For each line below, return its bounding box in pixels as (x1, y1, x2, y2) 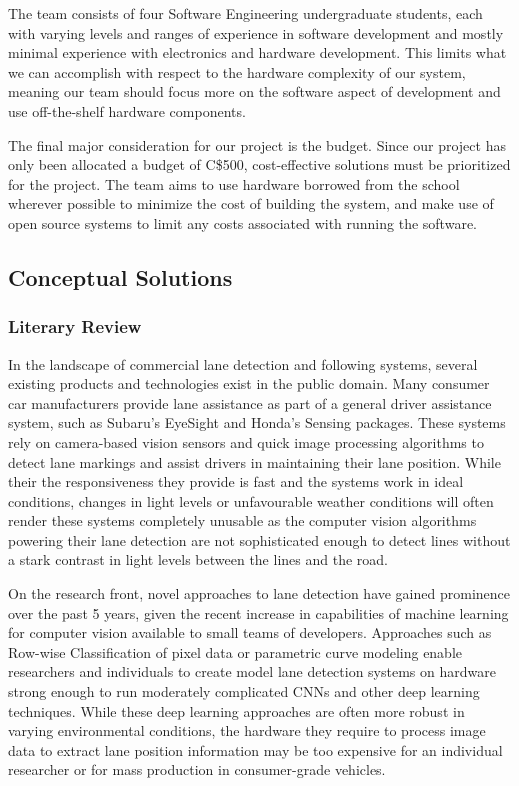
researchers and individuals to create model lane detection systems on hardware (8, 661, 496, 682)
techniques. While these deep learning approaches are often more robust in (8, 700, 465, 721)
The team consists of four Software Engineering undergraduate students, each (8, 3, 483, 23)
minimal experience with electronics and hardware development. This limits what (8, 42, 507, 63)
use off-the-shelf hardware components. (8, 100, 246, 121)
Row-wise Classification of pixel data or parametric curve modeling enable (8, 641, 463, 662)
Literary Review (8, 314, 142, 339)
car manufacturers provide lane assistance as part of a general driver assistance (8, 392, 492, 413)
